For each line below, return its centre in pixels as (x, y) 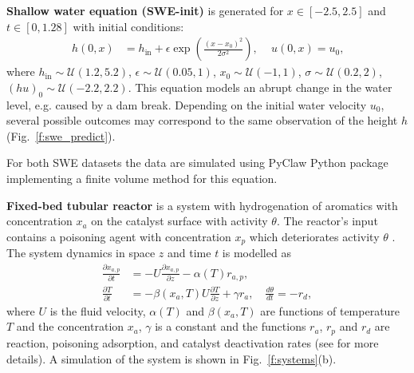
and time (189, 253)
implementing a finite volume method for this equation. (142, 178)
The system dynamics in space (81, 253)
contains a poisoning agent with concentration (119, 236)
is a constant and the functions (231, 326)
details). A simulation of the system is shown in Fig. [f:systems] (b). (172, 358)
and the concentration (70, 326)
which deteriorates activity (314, 236)
